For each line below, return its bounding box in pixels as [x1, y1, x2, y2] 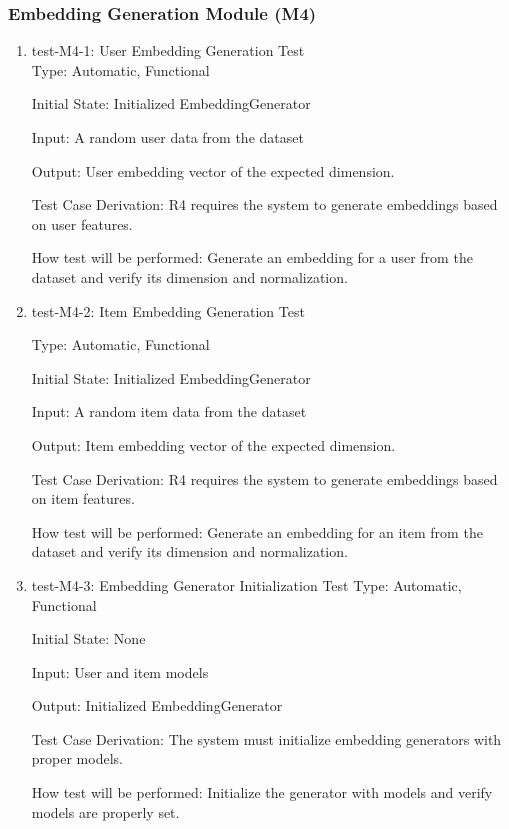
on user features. [31, 213, 133, 234]
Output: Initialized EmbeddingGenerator [31, 695, 283, 716]
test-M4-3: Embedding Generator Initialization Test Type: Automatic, [31, 574, 462, 595]
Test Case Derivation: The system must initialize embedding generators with [31, 728, 502, 749]
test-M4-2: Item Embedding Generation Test [31, 300, 305, 321]
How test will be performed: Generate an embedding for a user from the [31, 247, 473, 268]
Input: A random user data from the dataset [31, 127, 304, 147]
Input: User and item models [31, 661, 209, 682]
